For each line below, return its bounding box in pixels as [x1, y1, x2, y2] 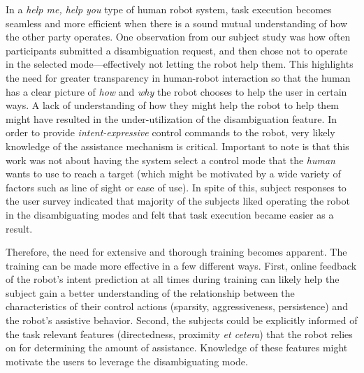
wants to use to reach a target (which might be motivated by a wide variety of [6, 166, 341, 181]
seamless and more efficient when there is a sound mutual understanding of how [6, 15, 347, 30]
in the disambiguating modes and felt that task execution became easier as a [6, 207, 334, 221]
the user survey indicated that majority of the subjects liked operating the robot [6, 193, 350, 208]
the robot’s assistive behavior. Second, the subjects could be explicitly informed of [6, 313, 358, 328]
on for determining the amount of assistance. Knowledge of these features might [6, 340, 348, 355]
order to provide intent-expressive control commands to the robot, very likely [6, 125, 335, 140]
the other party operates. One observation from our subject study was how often [6, 29, 351, 44]
